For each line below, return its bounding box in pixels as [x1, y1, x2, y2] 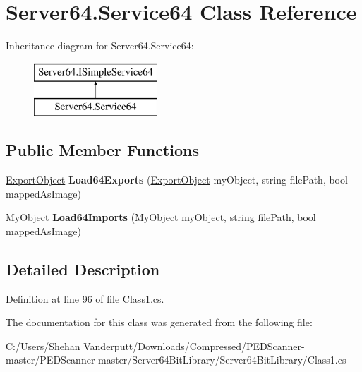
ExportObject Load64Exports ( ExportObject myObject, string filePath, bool [6, 172, 348, 187]
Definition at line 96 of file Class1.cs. [6, 291, 164, 306]
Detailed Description [6, 258, 160, 280]
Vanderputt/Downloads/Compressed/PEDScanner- [83, 338, 305, 353]
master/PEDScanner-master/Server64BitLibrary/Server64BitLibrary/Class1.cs [6, 352, 346, 367]
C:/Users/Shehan [6, 338, 80, 353]
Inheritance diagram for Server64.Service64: [6, 38, 194, 53]
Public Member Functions [6, 139, 199, 161]
